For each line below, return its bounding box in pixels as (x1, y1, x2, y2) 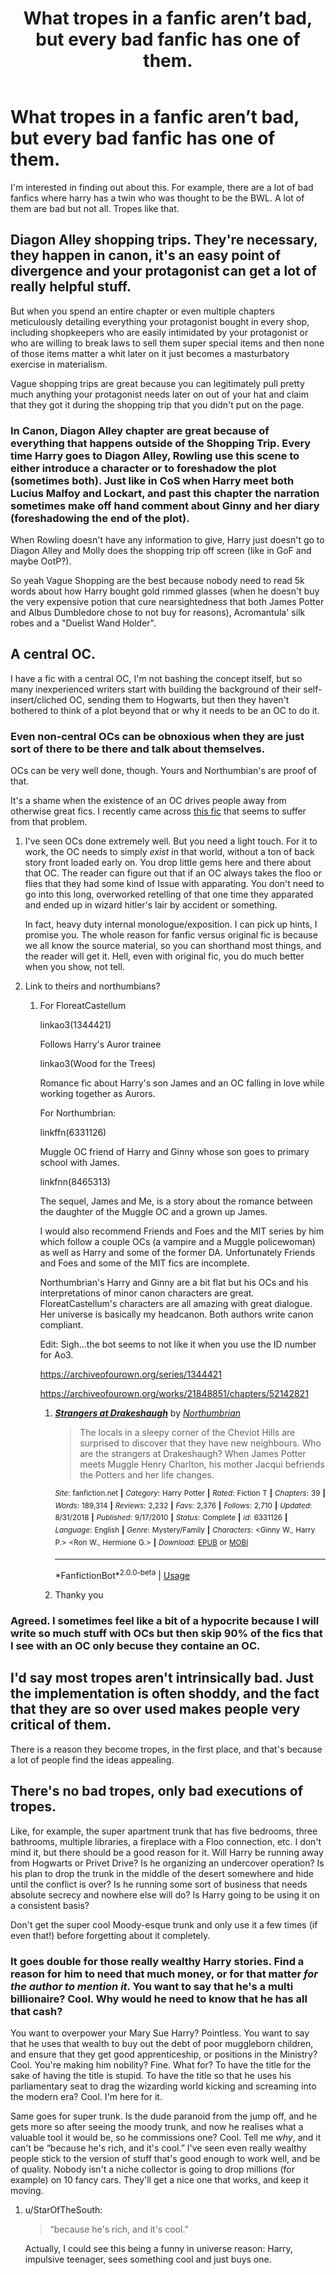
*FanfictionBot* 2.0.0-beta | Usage (54, 1568, 191, 1582)
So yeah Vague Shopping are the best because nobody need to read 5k (10, 575, 305, 587)
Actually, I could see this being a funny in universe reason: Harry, (24, 2242, 293, 2254)
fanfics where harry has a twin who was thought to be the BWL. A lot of (10, 192, 305, 204)
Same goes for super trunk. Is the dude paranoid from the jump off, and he (10, 2110, 318, 2122)
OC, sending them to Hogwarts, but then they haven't (69, 693, 290, 706)
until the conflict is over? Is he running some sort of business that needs (10, 1878, 308, 1890)
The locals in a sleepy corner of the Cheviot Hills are (79, 1427, 296, 1439)
